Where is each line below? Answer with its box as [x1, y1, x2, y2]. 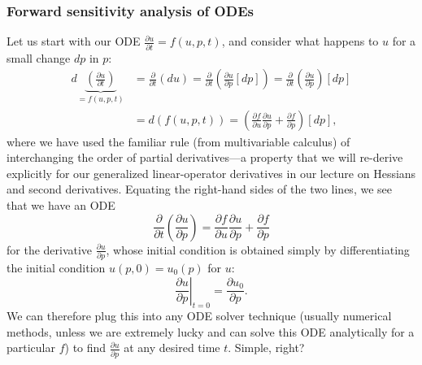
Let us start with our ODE [7, 33, 141, 50]
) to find [64, 339, 107, 356]
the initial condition [7, 259, 106, 276]
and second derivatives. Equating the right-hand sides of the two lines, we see [7, 180, 392, 198]
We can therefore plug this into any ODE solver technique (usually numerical [7, 307, 392, 324]
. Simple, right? [228, 339, 305, 356]
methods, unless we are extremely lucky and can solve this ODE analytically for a [7, 323, 415, 340]
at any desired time [124, 339, 220, 356]
